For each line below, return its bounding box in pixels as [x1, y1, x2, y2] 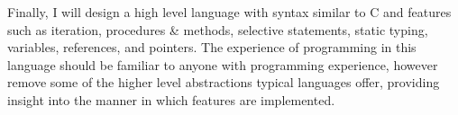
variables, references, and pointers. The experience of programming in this [7, 38, 417, 57]
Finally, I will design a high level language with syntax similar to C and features [7, 3, 452, 21]
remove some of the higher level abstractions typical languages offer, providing [7, 73, 440, 92]
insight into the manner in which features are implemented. [7, 90, 335, 109]
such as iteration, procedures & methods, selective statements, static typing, [7, 20, 428, 39]
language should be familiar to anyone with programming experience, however [7, 55, 438, 74]
